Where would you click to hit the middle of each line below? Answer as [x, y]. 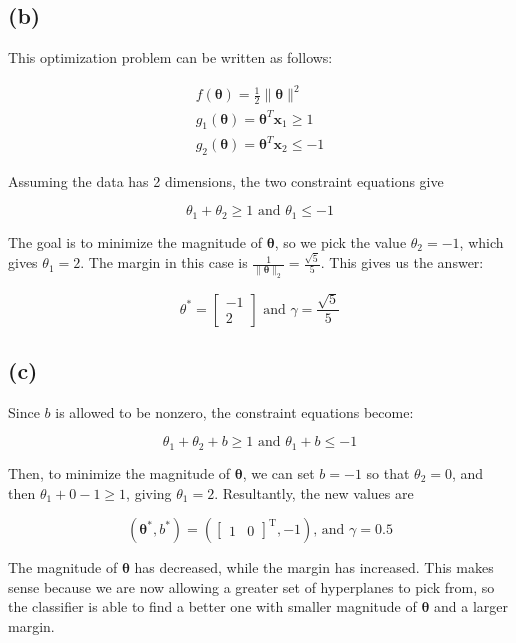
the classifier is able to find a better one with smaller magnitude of [212, 606]
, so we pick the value [340, 241]
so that [388, 472]
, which [481, 241]
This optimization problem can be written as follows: [170, 57]
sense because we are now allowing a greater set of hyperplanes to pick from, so [251, 586]
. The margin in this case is [164, 262]
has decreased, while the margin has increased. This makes [314, 567]
